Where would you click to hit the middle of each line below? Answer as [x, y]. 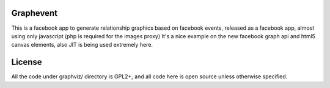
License [27, 62]
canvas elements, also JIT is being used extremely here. [82, 45]
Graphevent [35, 13]
